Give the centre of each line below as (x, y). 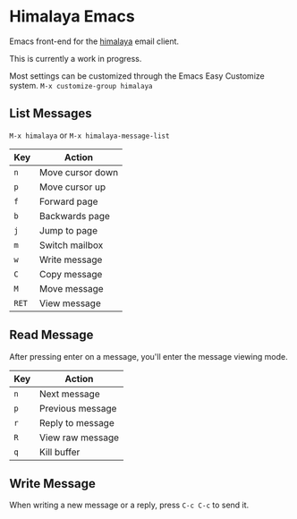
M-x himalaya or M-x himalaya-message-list (89, 135)
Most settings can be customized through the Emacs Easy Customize (137, 76)
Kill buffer (59, 452)
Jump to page (68, 230)
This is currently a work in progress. (76, 58)
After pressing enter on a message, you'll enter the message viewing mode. (148, 356)
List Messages (51, 114)
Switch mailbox (71, 245)
